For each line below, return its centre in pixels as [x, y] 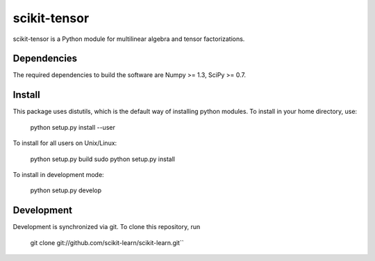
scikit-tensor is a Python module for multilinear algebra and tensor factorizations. [129, 39]
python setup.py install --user [73, 127]
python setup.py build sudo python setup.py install [102, 159]
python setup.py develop [66, 190]
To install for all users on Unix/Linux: [65, 143]
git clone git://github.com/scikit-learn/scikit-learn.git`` [107, 242]
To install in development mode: [58, 174]
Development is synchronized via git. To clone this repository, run [107, 227]
